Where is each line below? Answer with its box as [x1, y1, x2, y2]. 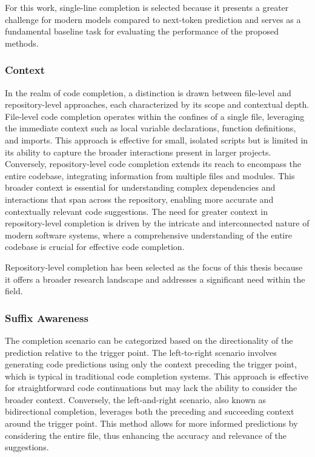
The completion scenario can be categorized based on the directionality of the [5, 334, 293, 346]
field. [5, 284, 23, 297]
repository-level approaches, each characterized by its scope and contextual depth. [5, 98, 310, 111]
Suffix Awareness [5, 310, 88, 325]
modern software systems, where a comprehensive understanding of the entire [5, 228, 292, 241]
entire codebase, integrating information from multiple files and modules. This [5, 169, 295, 182]
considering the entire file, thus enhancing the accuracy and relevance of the [5, 429, 287, 441]
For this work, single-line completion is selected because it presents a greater [5, 1, 289, 13]
